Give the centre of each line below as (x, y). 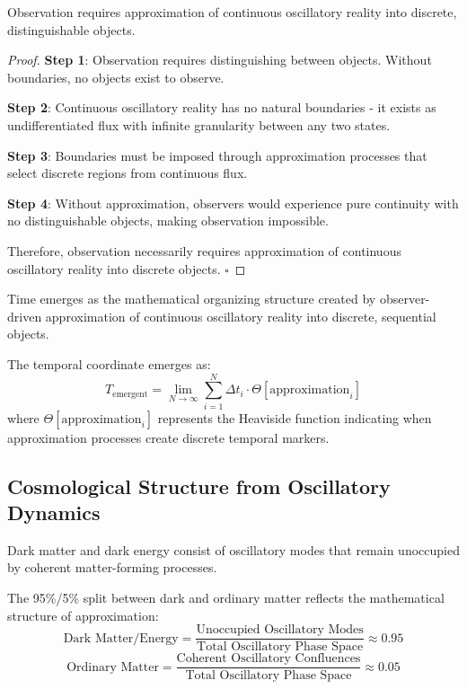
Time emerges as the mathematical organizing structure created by (192, 299)
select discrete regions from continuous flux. (128, 173)
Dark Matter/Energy (121, 638)
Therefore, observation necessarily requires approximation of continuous (204, 250)
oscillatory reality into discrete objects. (114, 268)
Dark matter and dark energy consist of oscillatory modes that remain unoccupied (233, 549)
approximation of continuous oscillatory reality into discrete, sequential (241, 316)
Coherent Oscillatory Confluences (269, 659)
